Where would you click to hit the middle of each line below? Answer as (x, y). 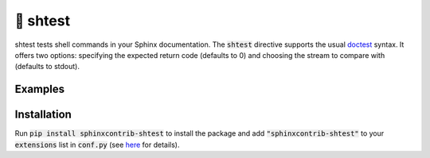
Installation (43, 115)
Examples (40, 89)
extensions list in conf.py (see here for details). (97, 145)
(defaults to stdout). (47, 67)
